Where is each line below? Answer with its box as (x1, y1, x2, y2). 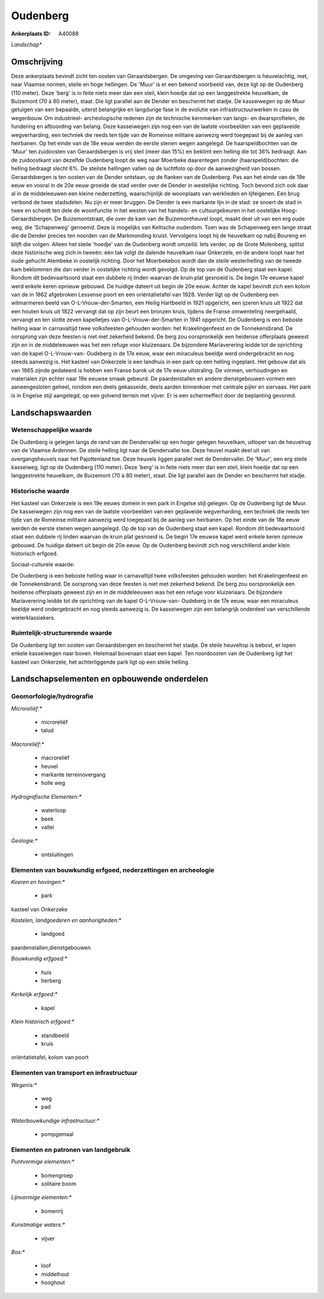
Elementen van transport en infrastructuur (11, 1069, 137, 1077)
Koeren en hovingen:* (11, 878, 65, 885)
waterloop (41, 807, 67, 814)
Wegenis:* (11, 1081, 37, 1088)
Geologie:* (11, 837, 38, 844)
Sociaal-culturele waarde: (11, 561, 75, 568)
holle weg (41, 780, 65, 787)
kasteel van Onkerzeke (11, 906, 68, 913)
